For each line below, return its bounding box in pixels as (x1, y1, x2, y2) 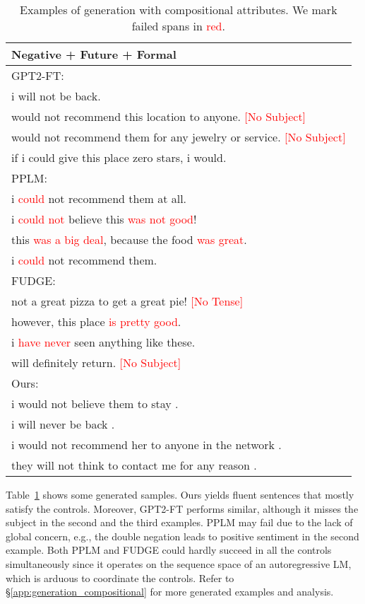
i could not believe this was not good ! (11, 211, 197, 227)
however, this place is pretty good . (11, 313, 181, 330)
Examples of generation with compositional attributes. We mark (20, 1, 337, 18)
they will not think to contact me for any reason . (11, 457, 257, 473)
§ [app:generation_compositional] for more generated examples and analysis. (6, 584, 334, 599)
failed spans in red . (131, 18, 225, 34)
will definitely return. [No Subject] (11, 354, 181, 371)
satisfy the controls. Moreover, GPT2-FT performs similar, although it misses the (6, 501, 359, 516)
